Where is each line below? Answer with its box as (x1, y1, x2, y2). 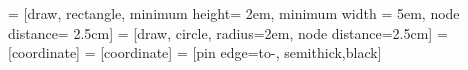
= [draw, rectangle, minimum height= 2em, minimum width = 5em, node (8, 3, 460, 23)
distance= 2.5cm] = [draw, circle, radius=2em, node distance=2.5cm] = (8, 22, 448, 43)
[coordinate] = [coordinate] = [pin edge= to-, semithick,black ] (8, 42, 382, 63)
